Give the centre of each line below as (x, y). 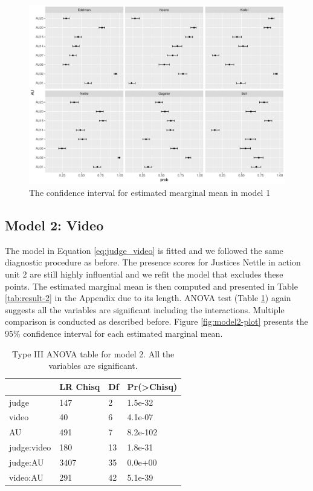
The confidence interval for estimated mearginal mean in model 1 (150, 193)
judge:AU (27, 462)
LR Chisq (80, 386)
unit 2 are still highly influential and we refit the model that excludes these (144, 274)
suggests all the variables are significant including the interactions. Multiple (145, 309)
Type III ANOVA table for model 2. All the (93, 353)
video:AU (26, 477)
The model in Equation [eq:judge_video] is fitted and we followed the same (144, 250)
